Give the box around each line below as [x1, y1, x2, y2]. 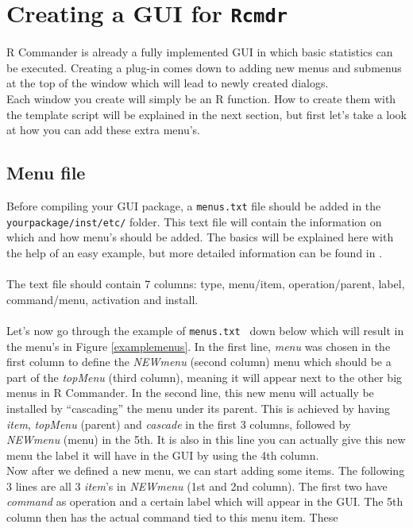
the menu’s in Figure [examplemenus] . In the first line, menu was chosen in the [6, 337, 391, 354]
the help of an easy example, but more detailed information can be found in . [6, 244, 383, 260]
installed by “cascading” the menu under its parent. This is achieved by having [6, 399, 391, 416]
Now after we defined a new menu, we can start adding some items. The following [6, 462, 405, 479]
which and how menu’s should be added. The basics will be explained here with [6, 229, 394, 245]
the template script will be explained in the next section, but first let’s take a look [6, 106, 407, 122]
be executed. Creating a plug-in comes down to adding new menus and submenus [6, 59, 402, 75]
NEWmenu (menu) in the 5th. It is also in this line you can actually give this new [6, 431, 406, 448]
